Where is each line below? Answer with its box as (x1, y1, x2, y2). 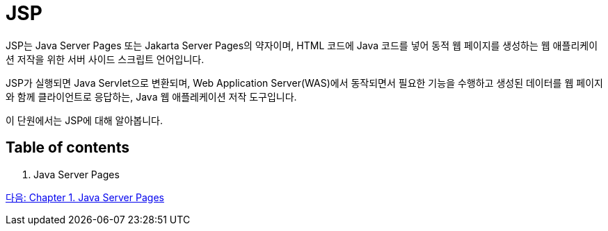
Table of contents (6, 139, 129, 157)
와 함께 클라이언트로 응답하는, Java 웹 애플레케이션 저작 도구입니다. (6, 90, 297, 103)
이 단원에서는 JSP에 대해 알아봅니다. (6, 114, 163, 126)
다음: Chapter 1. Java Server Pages (6, 191, 164, 203)
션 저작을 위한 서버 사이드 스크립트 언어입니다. (6, 53, 205, 65)
